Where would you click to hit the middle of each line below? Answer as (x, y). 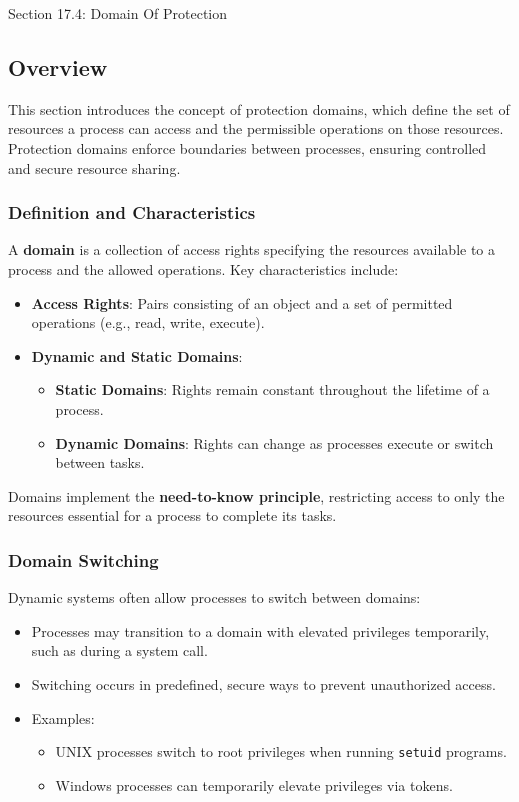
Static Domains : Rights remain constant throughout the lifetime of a (272, 389)
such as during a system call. (119, 650)
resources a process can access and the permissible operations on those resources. (256, 128)
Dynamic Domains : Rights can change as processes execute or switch (274, 442)
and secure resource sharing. (94, 167)
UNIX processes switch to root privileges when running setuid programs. (281, 751)
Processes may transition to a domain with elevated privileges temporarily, (260, 630)
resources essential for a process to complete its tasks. (172, 515)
